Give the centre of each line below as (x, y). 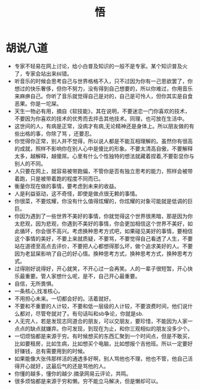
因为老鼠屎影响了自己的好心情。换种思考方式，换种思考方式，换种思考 (101, 253)
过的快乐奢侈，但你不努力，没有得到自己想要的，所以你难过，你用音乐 (106, 88)
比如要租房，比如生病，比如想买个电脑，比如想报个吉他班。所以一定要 (101, 343)
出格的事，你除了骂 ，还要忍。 (57, 133)
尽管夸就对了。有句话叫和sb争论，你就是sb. (89, 313)
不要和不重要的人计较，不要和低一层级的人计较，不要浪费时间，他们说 (101, 306)
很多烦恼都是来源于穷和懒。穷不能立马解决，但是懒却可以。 (88, 381)
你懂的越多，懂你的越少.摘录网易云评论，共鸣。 (73, 373)
